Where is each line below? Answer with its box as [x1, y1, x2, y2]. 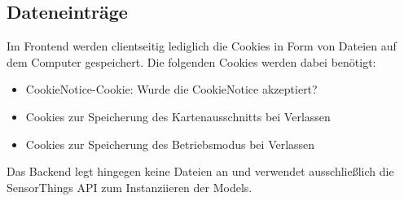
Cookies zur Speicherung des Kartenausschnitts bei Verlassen [25, 107, 331, 125]
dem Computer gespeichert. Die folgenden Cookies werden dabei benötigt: [7, 53, 376, 70]
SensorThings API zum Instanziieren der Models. [7, 178, 253, 195]
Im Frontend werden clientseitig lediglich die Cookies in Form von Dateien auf [7, 37, 397, 55]
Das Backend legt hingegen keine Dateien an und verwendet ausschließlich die [7, 163, 394, 180]
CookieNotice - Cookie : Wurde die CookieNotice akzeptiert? [25, 81, 318, 98]
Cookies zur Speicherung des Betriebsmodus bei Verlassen [25, 135, 315, 152]
